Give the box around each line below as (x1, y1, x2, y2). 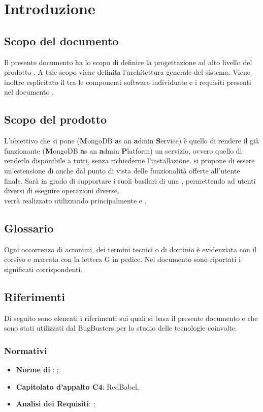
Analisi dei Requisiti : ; (16, 398, 95, 409)
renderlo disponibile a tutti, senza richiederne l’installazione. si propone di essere (4, 155, 255, 166)
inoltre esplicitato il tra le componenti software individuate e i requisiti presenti (4, 76, 251, 87)
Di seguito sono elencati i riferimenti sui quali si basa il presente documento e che (4, 312, 258, 323)
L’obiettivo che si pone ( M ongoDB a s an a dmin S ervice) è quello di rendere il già (4, 135, 259, 146)
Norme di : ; (16, 364, 59, 374)
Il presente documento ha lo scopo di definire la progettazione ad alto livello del (4, 56, 252, 67)
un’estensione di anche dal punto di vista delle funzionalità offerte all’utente (4, 165, 240, 175)
